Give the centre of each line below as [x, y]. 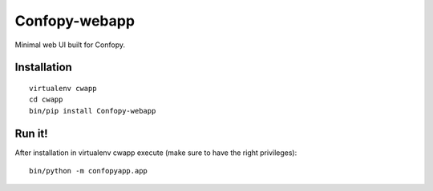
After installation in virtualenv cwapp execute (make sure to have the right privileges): [156, 153]
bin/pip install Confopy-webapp [93, 111]
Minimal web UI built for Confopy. [70, 45]
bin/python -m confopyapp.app [89, 171]
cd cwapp [46, 99]
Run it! [31, 133]
